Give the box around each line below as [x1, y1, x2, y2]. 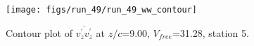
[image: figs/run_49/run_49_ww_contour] [6, 5, 198, 15]
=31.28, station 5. [172, 25, 249, 40]
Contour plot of [6, 25, 72, 40]
